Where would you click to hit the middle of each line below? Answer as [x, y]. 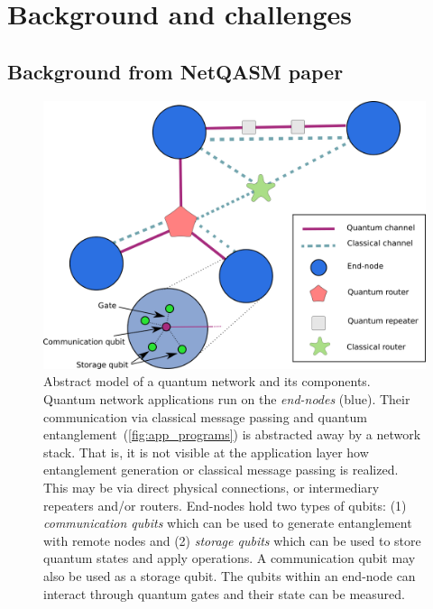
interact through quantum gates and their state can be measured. [224, 593]
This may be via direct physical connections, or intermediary [212, 488]
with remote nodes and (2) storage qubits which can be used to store [232, 540]
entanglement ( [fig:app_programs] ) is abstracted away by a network [232, 434]
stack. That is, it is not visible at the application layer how [206, 452]
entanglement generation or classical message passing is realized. [221, 470]
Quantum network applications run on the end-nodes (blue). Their [227, 399]
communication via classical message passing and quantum [205, 416]
